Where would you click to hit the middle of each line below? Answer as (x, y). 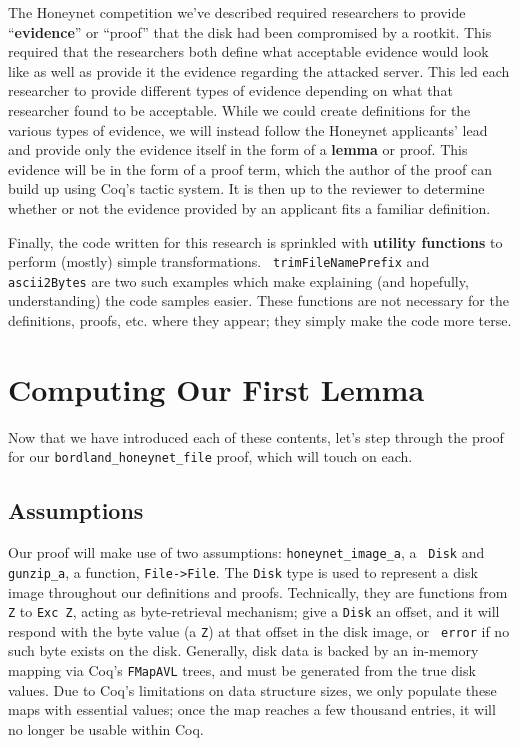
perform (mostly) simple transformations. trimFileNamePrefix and (219, 261)
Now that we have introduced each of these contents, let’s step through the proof (256, 436)
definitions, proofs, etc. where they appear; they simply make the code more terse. (260, 320)
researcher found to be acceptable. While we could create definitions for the (239, 109)
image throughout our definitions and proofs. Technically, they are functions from (258, 591)
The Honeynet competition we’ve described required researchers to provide (237, 12)
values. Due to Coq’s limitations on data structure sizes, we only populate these (252, 689)
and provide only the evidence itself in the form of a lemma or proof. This (238, 149)
